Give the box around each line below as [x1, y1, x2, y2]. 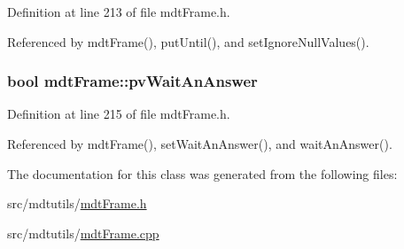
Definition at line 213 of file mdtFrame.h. [7, 3, 230, 20]
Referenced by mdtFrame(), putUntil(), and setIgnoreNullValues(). [7, 32, 369, 51]
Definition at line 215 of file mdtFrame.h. [7, 105, 230, 123]
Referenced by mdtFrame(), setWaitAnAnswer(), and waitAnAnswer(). [7, 135, 392, 152]
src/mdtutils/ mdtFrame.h [7, 194, 147, 213]
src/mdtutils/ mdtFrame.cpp [7, 223, 159, 242]
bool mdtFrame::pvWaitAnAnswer [7, 70, 258, 92]
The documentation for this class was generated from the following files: [7, 164, 398, 183]
